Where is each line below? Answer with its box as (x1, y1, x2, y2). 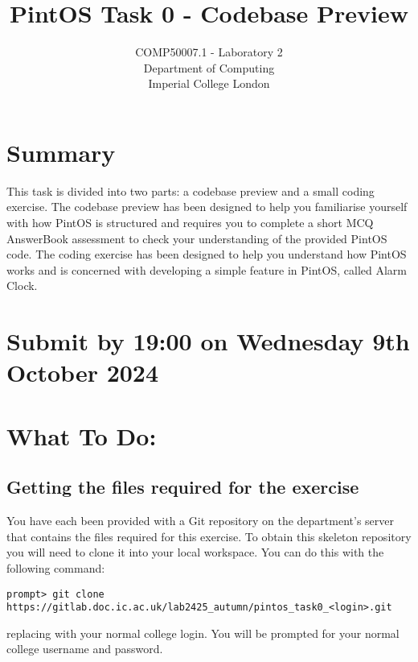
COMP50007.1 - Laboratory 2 (135, 43, 283, 60)
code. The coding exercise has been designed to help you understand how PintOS (6, 246, 407, 263)
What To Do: (6, 419, 157, 452)
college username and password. (6, 640, 163, 657)
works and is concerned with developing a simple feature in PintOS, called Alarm (6, 261, 407, 278)
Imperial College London (148, 75, 270, 92)
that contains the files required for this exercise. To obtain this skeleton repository (6, 528, 412, 544)
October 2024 (6, 356, 159, 389)
